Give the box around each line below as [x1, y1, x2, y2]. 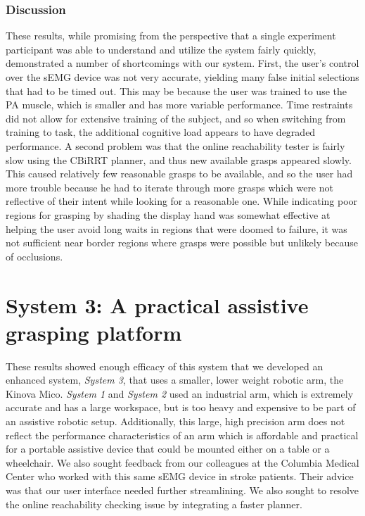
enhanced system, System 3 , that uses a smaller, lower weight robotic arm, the [6, 372, 344, 387]
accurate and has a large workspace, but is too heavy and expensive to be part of [6, 400, 356, 415]
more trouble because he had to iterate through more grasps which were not [6, 180, 333, 194]
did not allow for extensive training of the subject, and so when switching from [6, 111, 346, 125]
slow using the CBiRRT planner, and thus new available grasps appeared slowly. [6, 152, 352, 167]
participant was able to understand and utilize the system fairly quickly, [6, 42, 316, 56]
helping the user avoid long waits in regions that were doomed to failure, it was [6, 221, 347, 236]
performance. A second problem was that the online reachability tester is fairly [6, 138, 345, 153]
